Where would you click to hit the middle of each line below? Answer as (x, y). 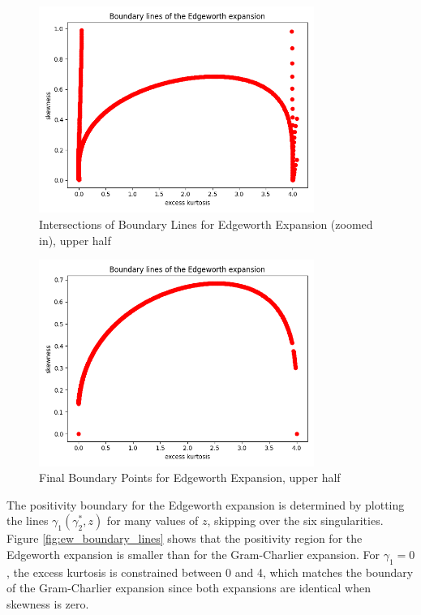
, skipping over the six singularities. (295, 520)
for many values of (153, 520)
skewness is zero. (48, 603)
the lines (28, 520)
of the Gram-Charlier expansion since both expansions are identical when (189, 588)
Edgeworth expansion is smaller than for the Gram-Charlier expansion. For (193, 554)
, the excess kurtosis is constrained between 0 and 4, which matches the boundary (210, 572)
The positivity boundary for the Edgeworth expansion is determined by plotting (206, 504)
